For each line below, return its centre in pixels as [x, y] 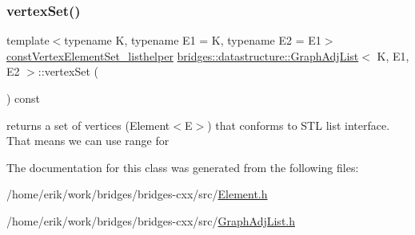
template [28, 40]
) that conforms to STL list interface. [299, 125]
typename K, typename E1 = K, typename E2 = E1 [193, 40]
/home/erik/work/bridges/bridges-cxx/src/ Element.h [137, 194]
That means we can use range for [88, 141]
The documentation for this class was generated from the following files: [183, 167]
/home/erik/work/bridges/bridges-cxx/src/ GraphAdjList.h [151, 220]
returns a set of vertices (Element [88, 125]
